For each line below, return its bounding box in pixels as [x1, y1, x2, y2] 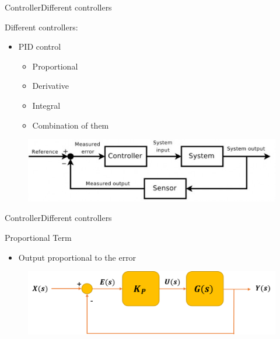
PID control [18, 40, 61, 53]
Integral [32, 99, 61, 111]
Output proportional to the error [18, 251, 136, 263]
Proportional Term [5, 231, 72, 244]
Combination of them [32, 119, 109, 131]
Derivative [32, 79, 69, 92]
